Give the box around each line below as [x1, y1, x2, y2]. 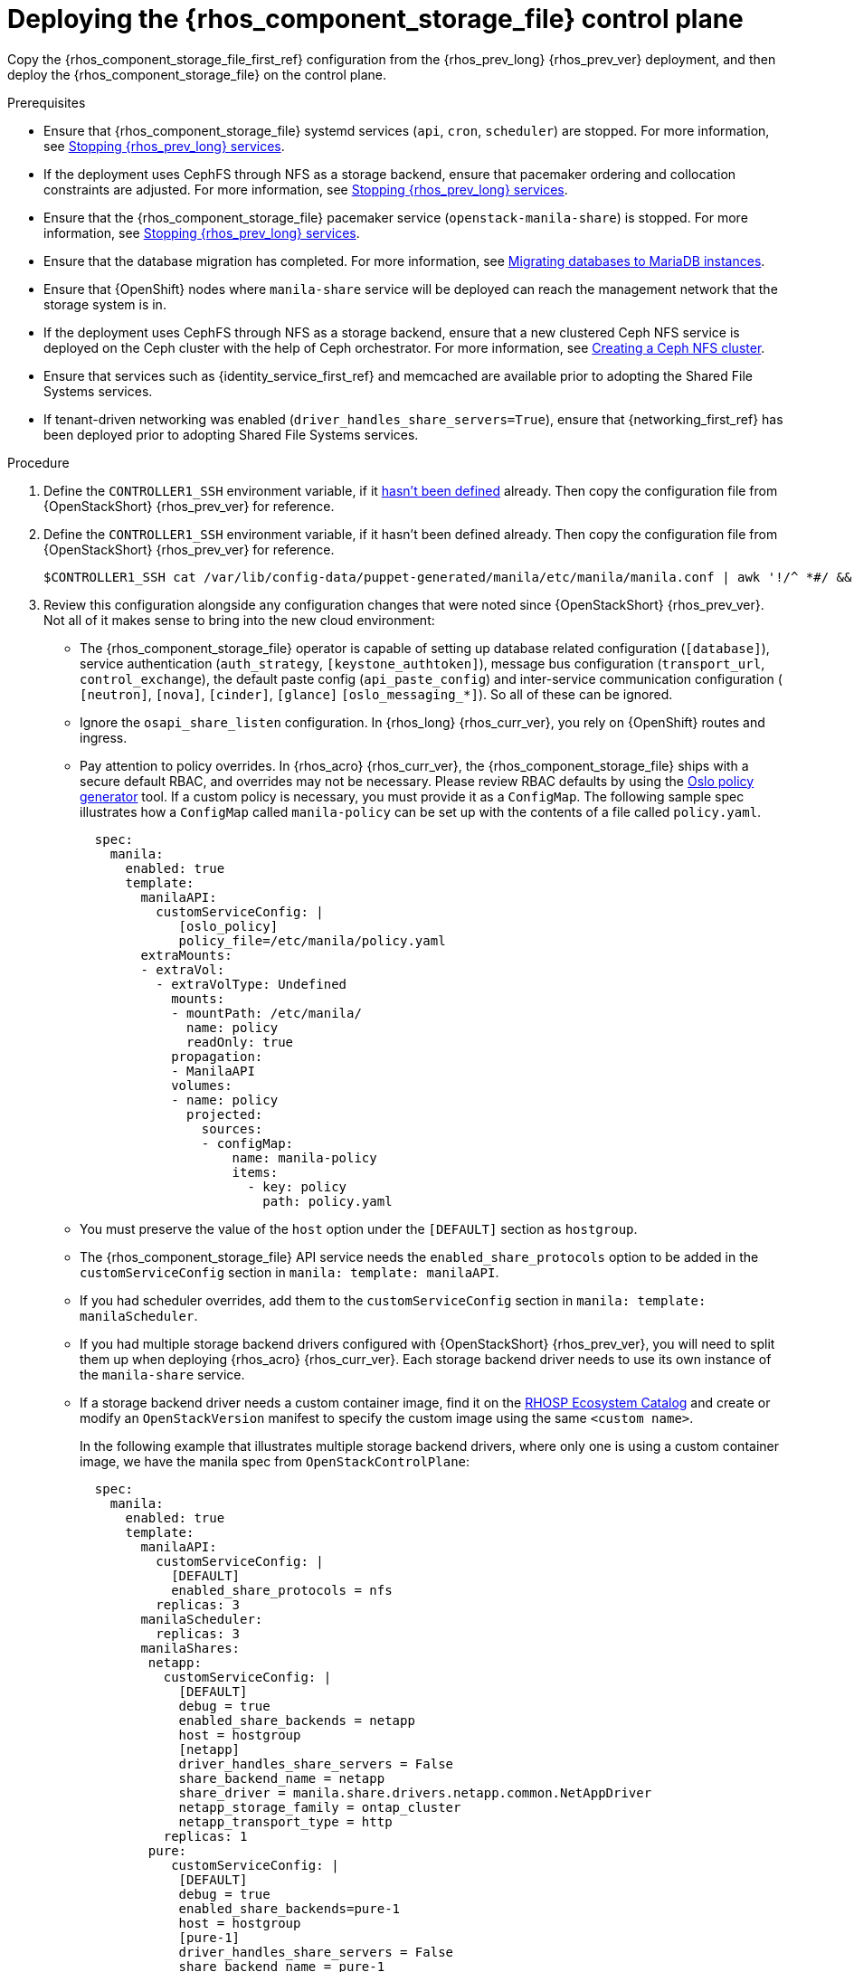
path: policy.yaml [262, 1193, 393, 1209]
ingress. [80, 729, 128, 745]
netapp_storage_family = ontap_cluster [178, 1799, 461, 1815]
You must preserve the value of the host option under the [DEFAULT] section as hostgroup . [80, 1220, 638, 1237]
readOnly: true [186, 1034, 294, 1049]
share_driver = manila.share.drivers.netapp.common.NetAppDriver [178, 1785, 652, 1800]
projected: [186, 1106, 263, 1122]
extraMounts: [140, 947, 232, 962]
